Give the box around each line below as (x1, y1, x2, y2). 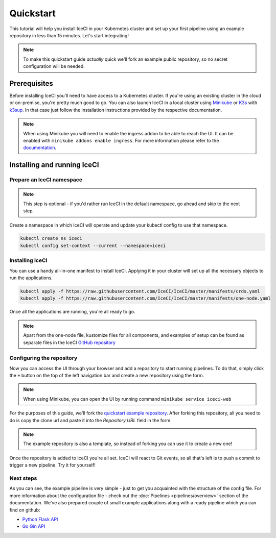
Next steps (9, 475, 37, 482)
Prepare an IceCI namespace (9, 176, 83, 183)
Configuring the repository (9, 355, 78, 362)
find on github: (9, 507, 40, 513)
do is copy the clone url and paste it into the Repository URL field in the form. (9, 417, 172, 423)
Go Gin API (22, 523, 45, 529)
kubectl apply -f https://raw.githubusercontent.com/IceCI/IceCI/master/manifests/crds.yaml (20, 288, 260, 294)
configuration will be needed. (23, 63, 85, 69)
